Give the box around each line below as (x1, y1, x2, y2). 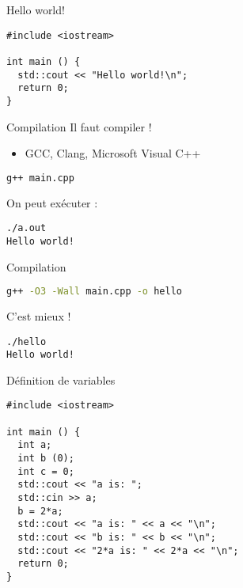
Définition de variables (6, 371, 116, 388)
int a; (17, 439, 52, 451)
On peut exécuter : (6, 194, 98, 211)
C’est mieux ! (6, 307, 71, 324)
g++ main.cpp (6, 172, 74, 184)
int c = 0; (17, 465, 74, 477)
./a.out (6, 222, 47, 234)
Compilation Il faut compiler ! (6, 118, 152, 135)
